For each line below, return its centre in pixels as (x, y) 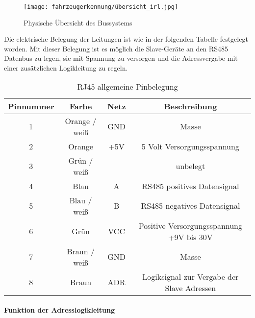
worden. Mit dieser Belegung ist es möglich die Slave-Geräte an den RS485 (116, 48)
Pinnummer (31, 106)
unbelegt (191, 166)
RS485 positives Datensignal (191, 186)
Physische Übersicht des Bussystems (78, 22)
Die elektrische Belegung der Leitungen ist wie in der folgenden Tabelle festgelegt (126, 39)
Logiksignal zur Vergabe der (191, 276)
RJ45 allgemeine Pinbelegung (127, 86)
